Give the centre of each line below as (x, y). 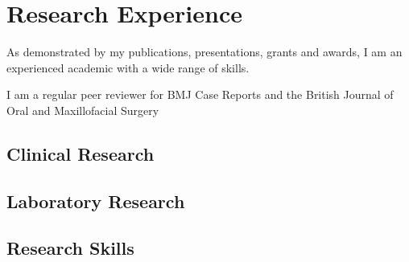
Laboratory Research (96, 201)
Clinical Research (81, 153)
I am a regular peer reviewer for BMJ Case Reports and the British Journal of (200, 94)
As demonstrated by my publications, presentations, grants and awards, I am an (204, 52)
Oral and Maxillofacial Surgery (83, 110)
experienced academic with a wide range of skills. (128, 67)
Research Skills (70, 248)
